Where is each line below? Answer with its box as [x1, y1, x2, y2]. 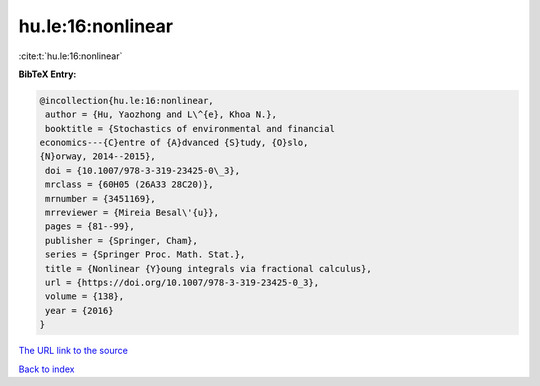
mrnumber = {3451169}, [45, 193, 157, 204]
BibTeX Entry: [18, 68, 77, 80]
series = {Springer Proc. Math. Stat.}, [45, 249, 246, 260]
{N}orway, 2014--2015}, [39, 151, 157, 162]
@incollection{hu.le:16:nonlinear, [39, 95, 214, 106]
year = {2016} [45, 305, 114, 316]
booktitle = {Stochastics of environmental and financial [45, 123, 335, 134]
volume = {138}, [45, 291, 125, 302]
